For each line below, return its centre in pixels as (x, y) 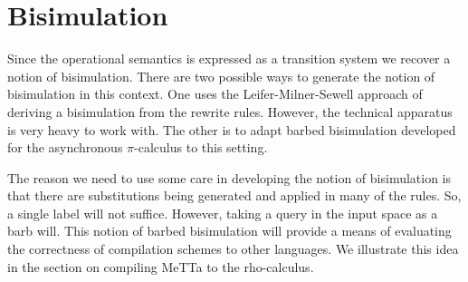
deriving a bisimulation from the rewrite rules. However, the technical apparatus (230, 111)
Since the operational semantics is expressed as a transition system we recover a (229, 58)
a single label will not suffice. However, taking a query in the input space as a (223, 213)
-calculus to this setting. (201, 147)
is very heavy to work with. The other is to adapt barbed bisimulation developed (232, 129)
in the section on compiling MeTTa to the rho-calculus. (161, 266)
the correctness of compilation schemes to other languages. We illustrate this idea (233, 249)
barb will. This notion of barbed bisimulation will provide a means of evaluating (229, 231)
